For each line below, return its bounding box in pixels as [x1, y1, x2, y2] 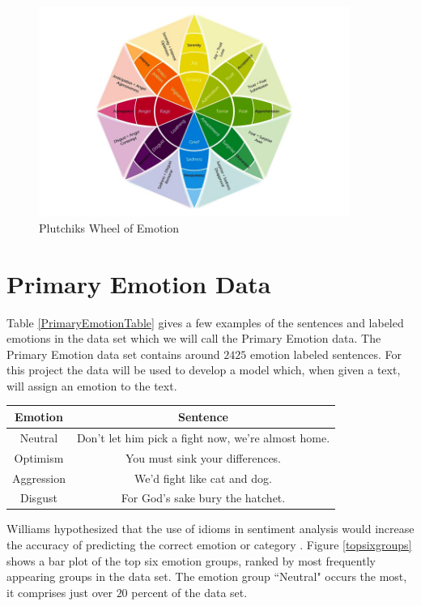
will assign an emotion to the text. [6, 377, 177, 394]
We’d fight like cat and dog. [134, 469, 272, 486]
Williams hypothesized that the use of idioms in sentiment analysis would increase [6, 520, 415, 537]
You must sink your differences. [125, 449, 282, 466]
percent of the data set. [131, 583, 248, 600]
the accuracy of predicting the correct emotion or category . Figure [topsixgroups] [6, 536, 412, 553]
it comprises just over [6, 583, 113, 600]
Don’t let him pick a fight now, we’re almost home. [76, 429, 330, 446]
